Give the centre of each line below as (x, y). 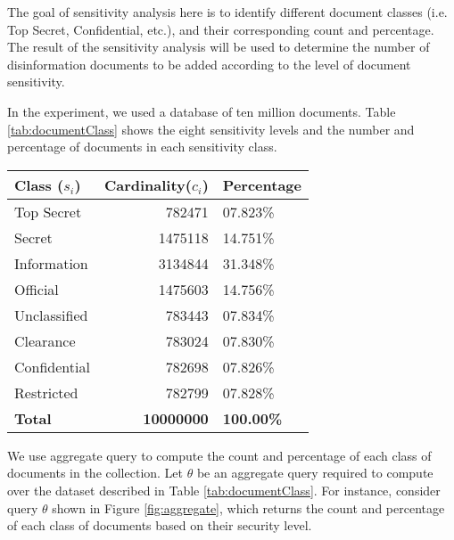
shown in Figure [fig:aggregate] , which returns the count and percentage (248, 507)
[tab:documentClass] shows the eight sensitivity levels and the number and (211, 129)
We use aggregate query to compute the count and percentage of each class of (219, 455)
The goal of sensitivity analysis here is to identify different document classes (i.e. (227, 12)
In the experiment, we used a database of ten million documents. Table (202, 111)
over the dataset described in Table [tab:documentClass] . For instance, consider (224, 490)
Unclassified (51, 315)
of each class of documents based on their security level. (160, 525)
